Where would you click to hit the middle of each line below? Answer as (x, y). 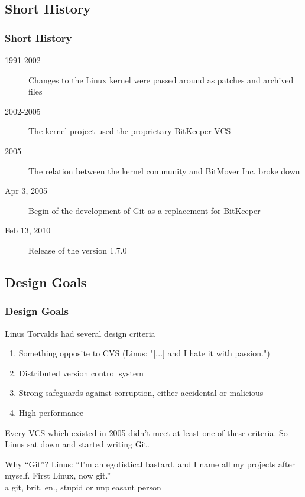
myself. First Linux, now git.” (58, 475)
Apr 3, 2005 (26, 191)
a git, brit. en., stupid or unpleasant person (83, 487)
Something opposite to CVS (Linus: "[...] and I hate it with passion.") (144, 353)
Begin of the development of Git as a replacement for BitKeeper (145, 210)
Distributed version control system (81, 373)
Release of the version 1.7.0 (78, 250)
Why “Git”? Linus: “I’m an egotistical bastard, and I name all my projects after (150, 464)
